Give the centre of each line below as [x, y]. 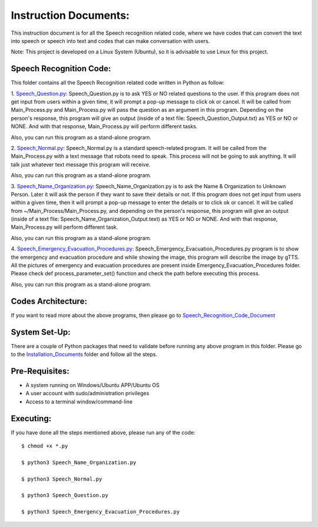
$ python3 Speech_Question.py [65, 495]
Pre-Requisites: [40, 371]
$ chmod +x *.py [45, 446]
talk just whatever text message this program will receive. [81, 164]
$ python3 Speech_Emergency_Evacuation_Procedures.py [100, 512]
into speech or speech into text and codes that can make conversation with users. [110, 41]
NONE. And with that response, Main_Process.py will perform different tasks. [104, 126]
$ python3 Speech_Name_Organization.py [79, 462]
